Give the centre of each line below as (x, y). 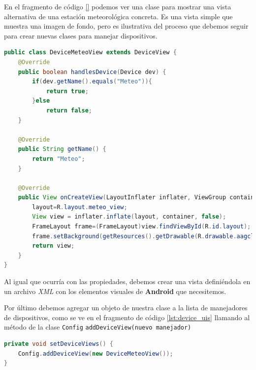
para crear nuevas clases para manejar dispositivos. (81, 35)
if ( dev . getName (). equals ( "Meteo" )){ (92, 82)
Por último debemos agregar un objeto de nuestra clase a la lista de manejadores (126, 308)
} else (41, 101)
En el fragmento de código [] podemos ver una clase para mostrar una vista (118, 6)
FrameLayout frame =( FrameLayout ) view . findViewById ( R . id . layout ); (142, 227)
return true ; (67, 91)
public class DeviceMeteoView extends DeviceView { (90, 53)
